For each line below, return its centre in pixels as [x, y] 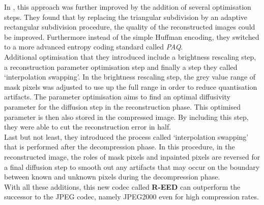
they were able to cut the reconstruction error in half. [88, 127]
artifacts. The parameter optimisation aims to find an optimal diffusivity [117, 97]
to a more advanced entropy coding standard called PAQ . [94, 47]
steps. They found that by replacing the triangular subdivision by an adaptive [126, 17]
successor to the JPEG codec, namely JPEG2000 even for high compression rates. [131, 197]
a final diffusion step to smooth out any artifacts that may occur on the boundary [132, 166]
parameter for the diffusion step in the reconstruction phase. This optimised [122, 106]
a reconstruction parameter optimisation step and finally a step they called [121, 67]
